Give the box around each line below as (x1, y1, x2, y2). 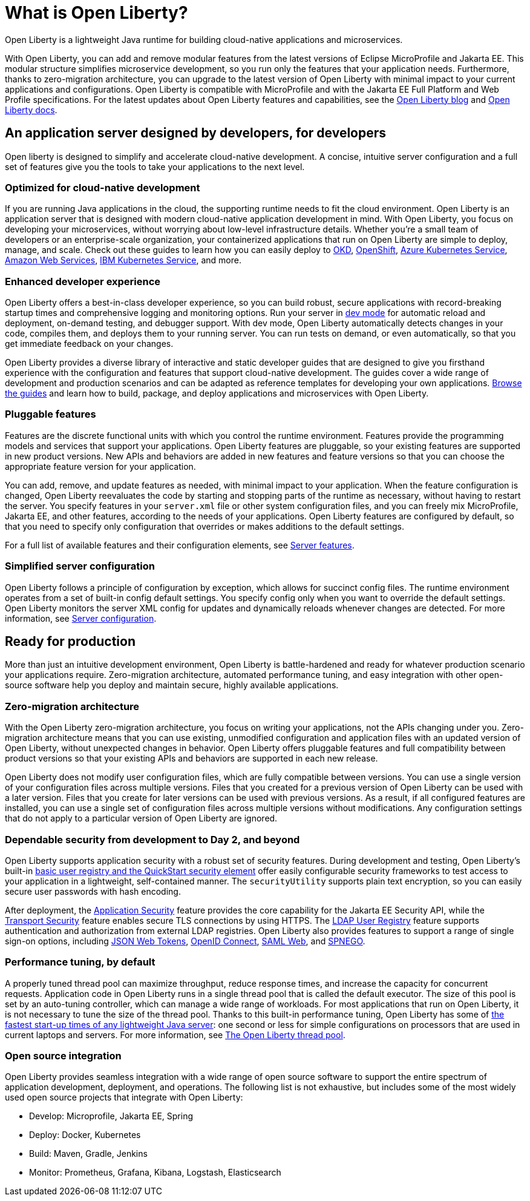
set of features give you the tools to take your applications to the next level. (5, 161, 305, 172)
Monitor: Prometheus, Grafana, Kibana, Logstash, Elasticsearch (29, 1167, 281, 1178)
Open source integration (5, 1050, 122, 1062)
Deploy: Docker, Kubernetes (29, 1130, 141, 1140)
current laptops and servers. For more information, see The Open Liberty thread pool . (5, 1029, 345, 1040)
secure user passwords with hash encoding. (5, 886, 181, 897)
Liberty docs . (5, 104, 57, 115)
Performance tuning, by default (5, 956, 155, 969)
